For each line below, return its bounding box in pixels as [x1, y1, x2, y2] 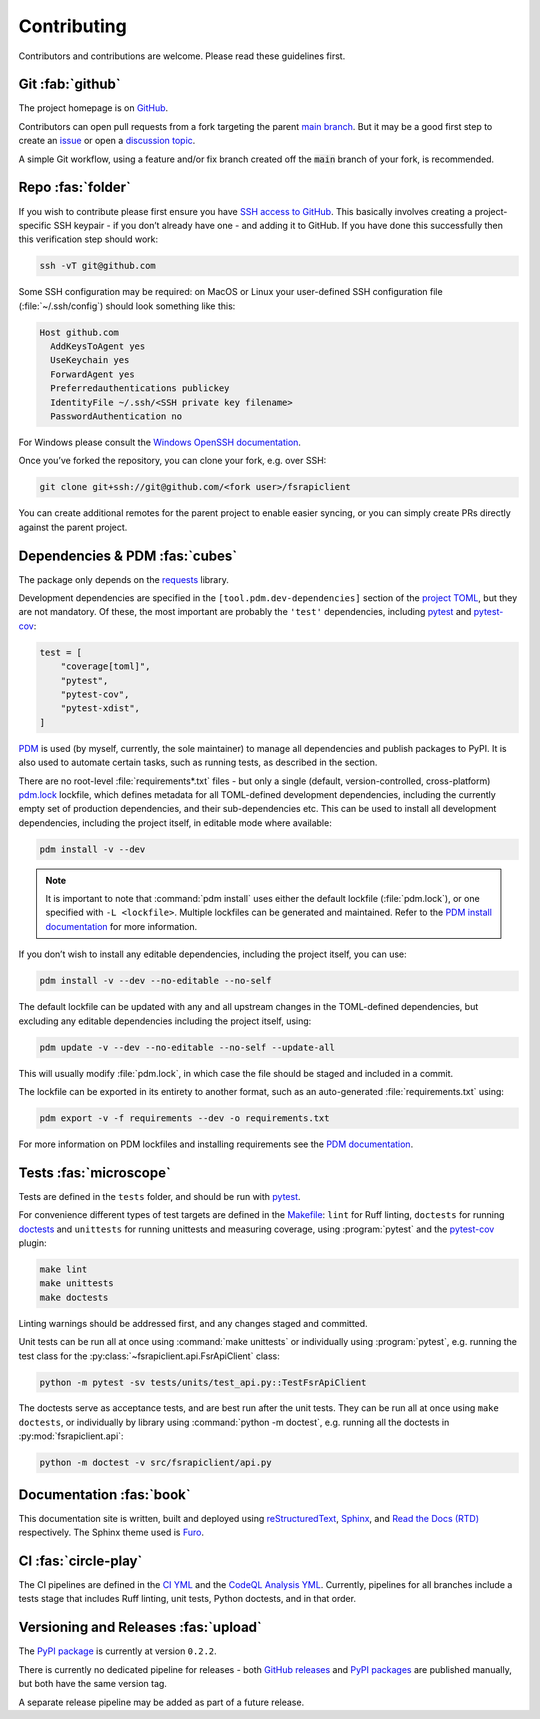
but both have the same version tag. [18, 1678, 167, 1690]
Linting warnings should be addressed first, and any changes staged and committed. [18, 1317, 369, 1329]
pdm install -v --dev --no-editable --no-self [39, 975, 272, 987]
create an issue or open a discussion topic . [18, 135, 196, 147]
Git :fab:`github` [18, 76, 121, 93]
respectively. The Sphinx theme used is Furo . [18, 1526, 205, 1539]
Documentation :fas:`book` [18, 1486, 191, 1503]
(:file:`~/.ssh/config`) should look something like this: [18, 300, 236, 312]
